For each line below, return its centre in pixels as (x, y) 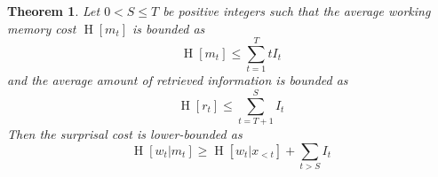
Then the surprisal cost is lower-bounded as (125, 134)
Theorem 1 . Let (54, 11)
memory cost (42, 28)
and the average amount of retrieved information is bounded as (178, 80)
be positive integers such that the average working (297, 11)
